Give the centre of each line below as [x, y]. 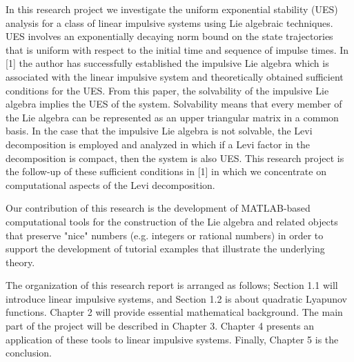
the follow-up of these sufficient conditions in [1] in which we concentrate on [166, 171]
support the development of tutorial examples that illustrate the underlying [165, 249]
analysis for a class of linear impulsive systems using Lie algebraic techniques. [169, 22]
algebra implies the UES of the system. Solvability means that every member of [174, 104]
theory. [20, 262]
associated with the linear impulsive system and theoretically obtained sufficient [175, 76]
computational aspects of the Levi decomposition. [110, 184]
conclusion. [29, 353]
